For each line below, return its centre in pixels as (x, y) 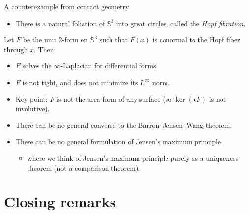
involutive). (32, 108)
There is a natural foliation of (60, 23)
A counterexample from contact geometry (67, 6)
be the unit (40, 40)
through (16, 49)
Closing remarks (60, 201)
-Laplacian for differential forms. (109, 66)
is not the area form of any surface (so (114, 99)
